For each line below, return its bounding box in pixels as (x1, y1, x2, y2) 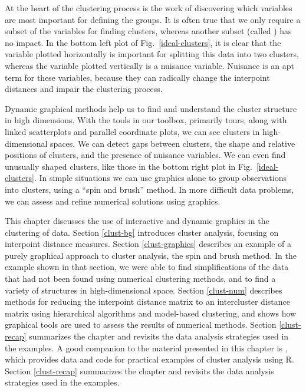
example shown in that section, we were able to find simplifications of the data (5, 261, 289, 273)
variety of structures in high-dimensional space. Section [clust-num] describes (5, 284, 282, 296)
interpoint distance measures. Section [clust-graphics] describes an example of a (5, 238, 292, 250)
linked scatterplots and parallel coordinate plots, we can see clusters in (5, 125, 260, 137)
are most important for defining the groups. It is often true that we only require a (5, 13, 301, 25)
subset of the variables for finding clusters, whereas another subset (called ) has (5, 25, 292, 37)
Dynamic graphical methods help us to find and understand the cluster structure (5, 102, 297, 114)
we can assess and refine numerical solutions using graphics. (5, 195, 221, 207)
